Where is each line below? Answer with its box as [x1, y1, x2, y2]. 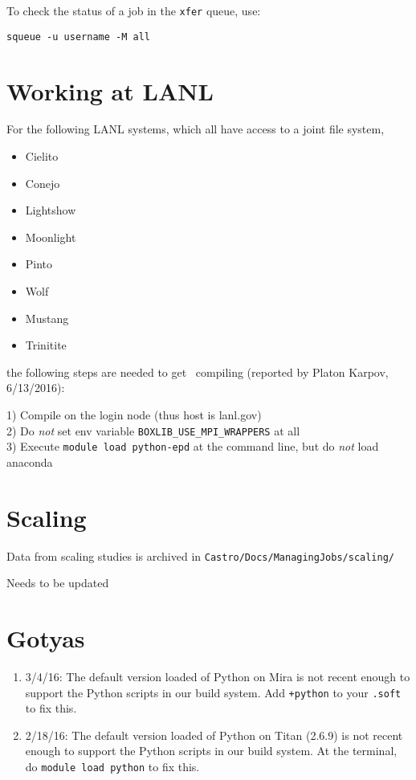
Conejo [25, 174, 60, 191]
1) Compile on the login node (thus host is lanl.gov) [6, 406, 262, 423]
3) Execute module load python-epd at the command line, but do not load [6, 438, 379, 455]
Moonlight [25, 228, 76, 245]
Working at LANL [6, 74, 214, 107]
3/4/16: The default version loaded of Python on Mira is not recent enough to [25, 668, 410, 684]
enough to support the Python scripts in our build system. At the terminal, [25, 742, 398, 759]
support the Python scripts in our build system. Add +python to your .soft [25, 684, 402, 700]
